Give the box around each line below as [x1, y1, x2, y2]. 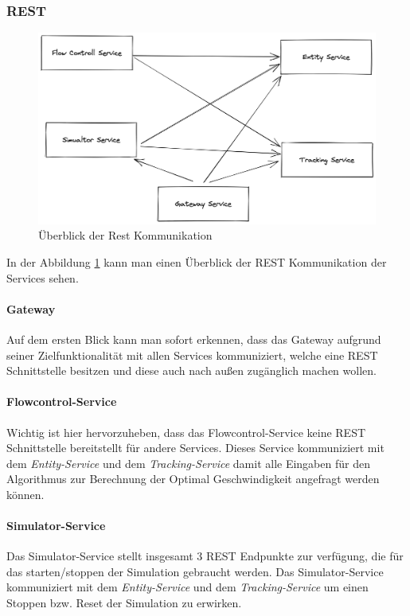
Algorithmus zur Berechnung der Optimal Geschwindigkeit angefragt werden [6, 470, 380, 487]
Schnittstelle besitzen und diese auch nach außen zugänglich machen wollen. [6, 362, 377, 379]
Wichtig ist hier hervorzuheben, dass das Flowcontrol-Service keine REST [6, 423, 366, 440]
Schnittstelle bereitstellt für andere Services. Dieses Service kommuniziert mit [6, 439, 385, 456]
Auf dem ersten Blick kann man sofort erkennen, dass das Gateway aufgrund [6, 330, 381, 347]
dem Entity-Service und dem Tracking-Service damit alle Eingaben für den [6, 454, 370, 471]
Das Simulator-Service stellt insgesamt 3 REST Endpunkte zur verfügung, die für [6, 548, 404, 564]
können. [6, 485, 45, 502]
